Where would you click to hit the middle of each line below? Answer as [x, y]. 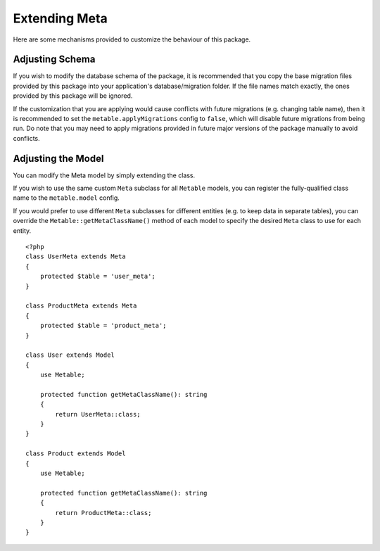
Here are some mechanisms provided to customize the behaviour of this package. [132, 39]
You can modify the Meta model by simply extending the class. [104, 175]
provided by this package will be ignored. [73, 96]
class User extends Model [70, 355]
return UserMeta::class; [98, 414]
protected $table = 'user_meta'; [98, 277]
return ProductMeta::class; [103, 513]
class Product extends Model [76, 454]
